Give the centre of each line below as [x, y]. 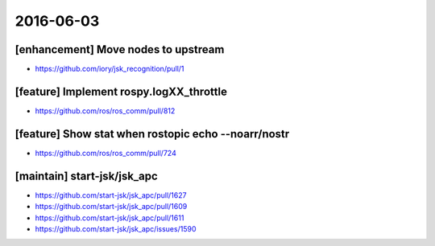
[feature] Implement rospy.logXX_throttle [121, 91]
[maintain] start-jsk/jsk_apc [87, 176]
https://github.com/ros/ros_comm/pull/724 [106, 153]
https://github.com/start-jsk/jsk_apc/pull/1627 [111, 195]
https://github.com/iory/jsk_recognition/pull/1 [110, 69]
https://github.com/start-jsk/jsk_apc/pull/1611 [110, 218]
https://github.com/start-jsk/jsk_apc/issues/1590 [116, 228]
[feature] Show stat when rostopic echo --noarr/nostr [152, 134]
